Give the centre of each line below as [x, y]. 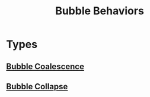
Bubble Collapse [37, 87]
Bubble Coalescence [45, 66]
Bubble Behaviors [100, 11]
